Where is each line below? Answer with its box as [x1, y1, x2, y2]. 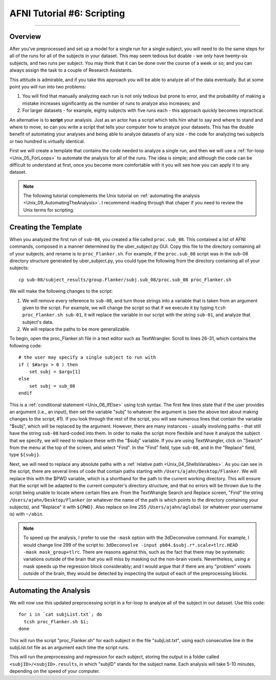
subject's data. [22, 319, 54, 325]
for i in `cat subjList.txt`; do [18, 612, 102, 618]
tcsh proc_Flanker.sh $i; [24, 619, 89, 624]
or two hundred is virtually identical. [9, 138, 85, 144]
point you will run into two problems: [9, 84, 86, 90]
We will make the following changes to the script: [9, 288, 113, 294]
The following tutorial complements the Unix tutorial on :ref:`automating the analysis [23, 193, 200, 199]
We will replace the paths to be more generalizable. [22, 326, 130, 332]
